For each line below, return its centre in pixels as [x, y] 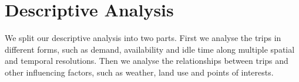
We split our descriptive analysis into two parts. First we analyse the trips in [143, 38]
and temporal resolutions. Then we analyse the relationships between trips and [147, 61]
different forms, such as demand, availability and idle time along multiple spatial [150, 49]
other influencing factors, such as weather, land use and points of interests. [139, 72]
